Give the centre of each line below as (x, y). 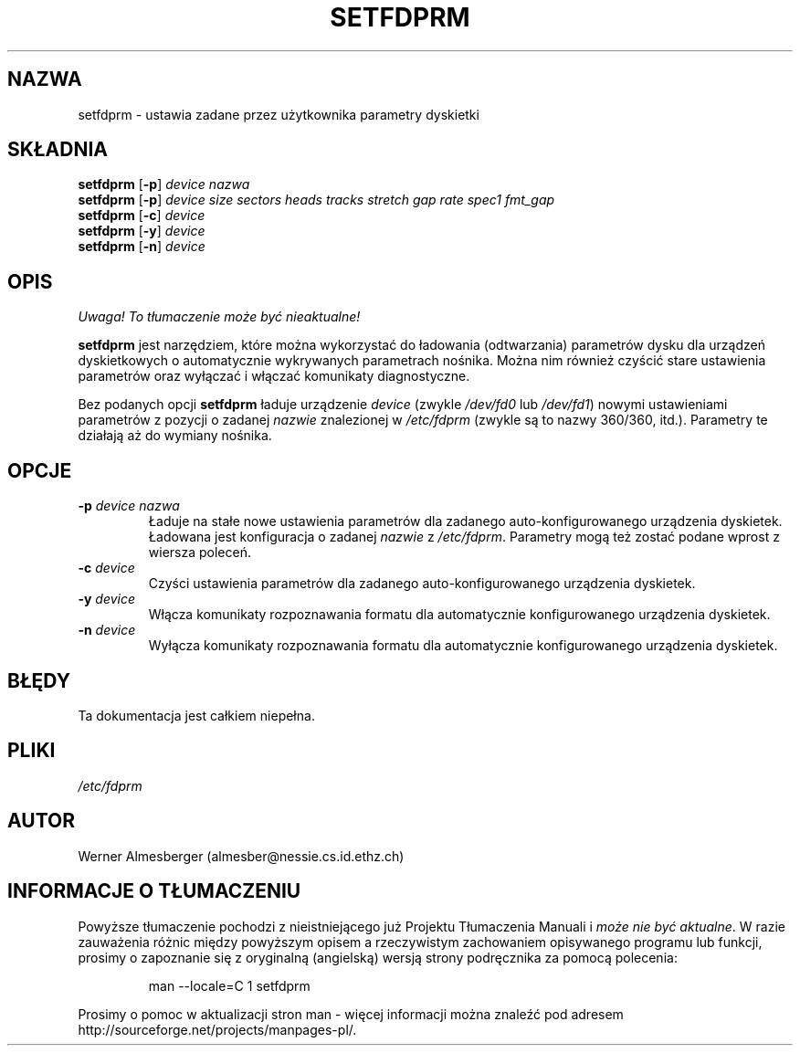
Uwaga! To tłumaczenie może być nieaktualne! (219, 317)
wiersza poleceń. (200, 553)
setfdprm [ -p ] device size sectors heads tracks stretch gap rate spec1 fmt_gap (316, 200)
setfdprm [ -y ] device (142, 231)
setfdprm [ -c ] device (142, 216)
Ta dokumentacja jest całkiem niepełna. (196, 715)
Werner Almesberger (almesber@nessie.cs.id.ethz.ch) (241, 856)
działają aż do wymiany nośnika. (175, 436)
